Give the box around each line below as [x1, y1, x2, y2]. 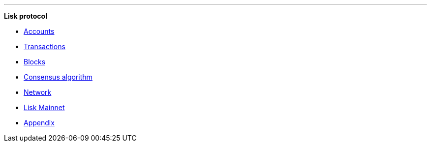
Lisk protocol [4, 12, 47, 20]
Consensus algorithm [24, 73, 92, 81]
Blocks [24, 58, 46, 66]
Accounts [24, 27, 55, 35]
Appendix [24, 118, 55, 127]
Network [24, 88, 52, 96]
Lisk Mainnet [24, 103, 65, 112]
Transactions [24, 42, 65, 51]
